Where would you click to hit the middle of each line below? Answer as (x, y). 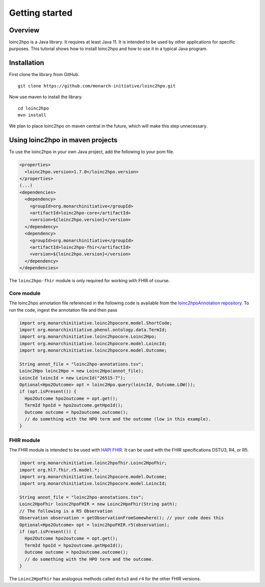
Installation (26, 63)
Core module (25, 293)
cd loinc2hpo (33, 108)
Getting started (41, 13)
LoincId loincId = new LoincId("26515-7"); (73, 378)
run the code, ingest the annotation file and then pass (63, 310)
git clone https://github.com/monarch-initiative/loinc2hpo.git (97, 86)
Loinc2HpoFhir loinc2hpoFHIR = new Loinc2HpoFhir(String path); (98, 504)
